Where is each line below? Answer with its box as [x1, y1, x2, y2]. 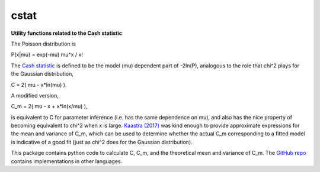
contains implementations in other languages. [11, 157, 123, 165]
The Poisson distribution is [11, 40, 76, 47]
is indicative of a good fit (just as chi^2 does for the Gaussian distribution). [11, 138, 193, 145]
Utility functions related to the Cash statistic [11, 30, 123, 37]
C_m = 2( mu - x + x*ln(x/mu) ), [11, 103, 88, 110]
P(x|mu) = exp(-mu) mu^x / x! [11, 51, 83, 59]
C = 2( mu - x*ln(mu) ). [11, 81, 67, 88]
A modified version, [11, 92, 59, 99]
